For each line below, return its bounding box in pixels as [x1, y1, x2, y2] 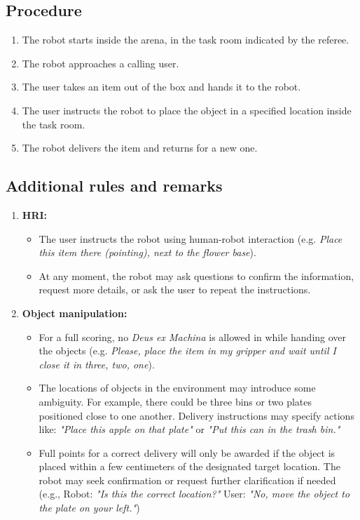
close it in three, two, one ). [39, 356, 155, 371]
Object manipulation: [22, 305, 127, 320]
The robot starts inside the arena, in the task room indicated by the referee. [22, 32, 349, 47]
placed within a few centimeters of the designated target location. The [39, 459, 340, 474]
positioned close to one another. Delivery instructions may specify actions [39, 408, 354, 422]
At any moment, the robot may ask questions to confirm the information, [39, 268, 354, 283]
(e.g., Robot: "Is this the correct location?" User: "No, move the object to [39, 486, 350, 501]
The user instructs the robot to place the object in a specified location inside [22, 102, 352, 117]
